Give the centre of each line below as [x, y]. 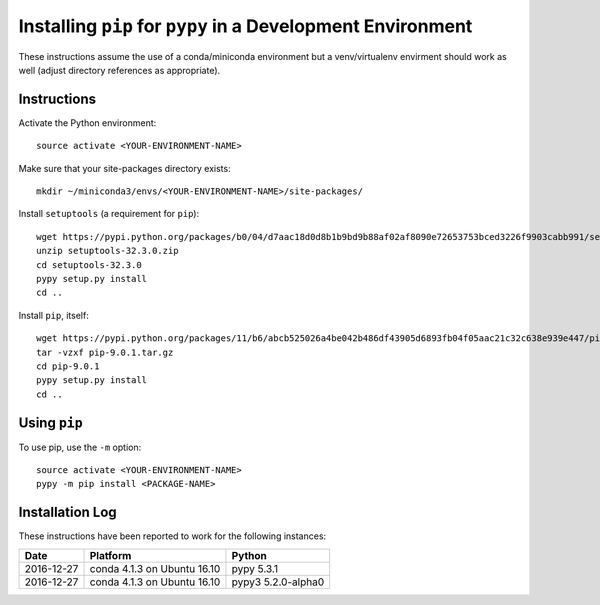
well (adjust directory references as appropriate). [119, 70]
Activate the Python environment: [87, 122]
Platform [110, 555]
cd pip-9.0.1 [68, 366]
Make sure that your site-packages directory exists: [124, 168]
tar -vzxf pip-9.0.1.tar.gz [105, 352]
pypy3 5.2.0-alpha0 [278, 582]
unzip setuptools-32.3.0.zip [107, 251]
